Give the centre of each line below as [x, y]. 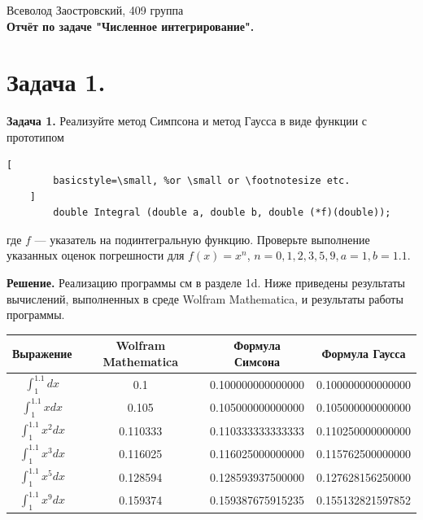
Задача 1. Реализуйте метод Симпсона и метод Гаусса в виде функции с [187, 121]
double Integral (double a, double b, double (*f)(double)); [222, 213]
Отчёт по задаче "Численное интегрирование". [131, 26]
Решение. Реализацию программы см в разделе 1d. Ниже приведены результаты [206, 283]
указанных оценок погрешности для [96, 255]
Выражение [42, 354]
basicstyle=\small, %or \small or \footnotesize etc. [202, 181]
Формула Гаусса [364, 354]
